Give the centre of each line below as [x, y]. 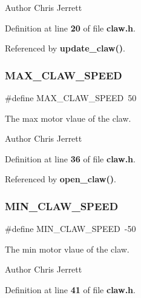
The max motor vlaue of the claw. [68, 118]
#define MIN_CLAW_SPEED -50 [70, 229]
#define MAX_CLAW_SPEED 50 [71, 98]
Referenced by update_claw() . [65, 48]
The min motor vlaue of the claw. [67, 249]
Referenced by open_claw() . [61, 179]
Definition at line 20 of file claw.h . [70, 28]
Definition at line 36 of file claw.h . [70, 158]
